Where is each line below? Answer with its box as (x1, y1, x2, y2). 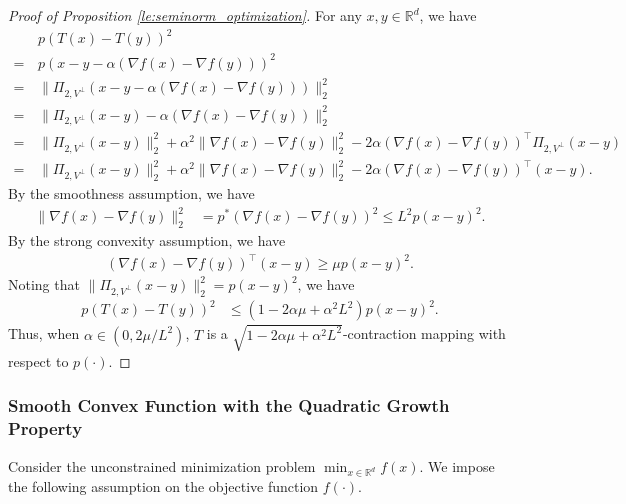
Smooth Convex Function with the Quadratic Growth (8, 393, 450, 418)
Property (8, 416, 83, 441)
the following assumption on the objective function (8, 476, 319, 497)
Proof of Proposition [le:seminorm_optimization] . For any (8, 5, 362, 25)
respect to (8, 350, 69, 371)
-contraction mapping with (342, 323, 506, 344)
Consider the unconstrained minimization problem (8, 455, 316, 476)
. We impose (419, 455, 495, 476)
